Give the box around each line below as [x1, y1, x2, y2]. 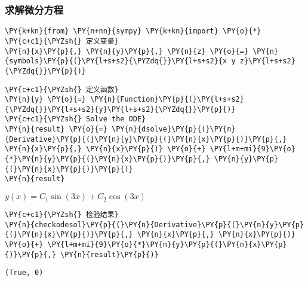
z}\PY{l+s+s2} [239, 57, 295, 66]
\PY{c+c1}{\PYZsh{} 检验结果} [5, 210, 119, 219]
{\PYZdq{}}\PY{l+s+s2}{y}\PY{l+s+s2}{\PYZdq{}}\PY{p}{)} [5, 105, 236, 114]
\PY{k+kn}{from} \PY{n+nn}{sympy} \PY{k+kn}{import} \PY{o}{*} [5, 27, 261, 36]
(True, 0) [5, 268, 44, 277]
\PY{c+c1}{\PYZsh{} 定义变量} [5, 36, 119, 45]
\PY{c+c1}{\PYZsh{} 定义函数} [5, 85, 119, 94]
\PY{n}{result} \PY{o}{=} [5, 125, 107, 134]
